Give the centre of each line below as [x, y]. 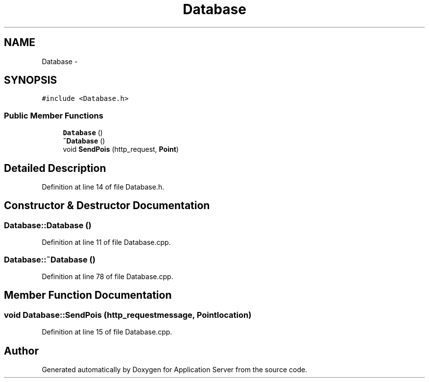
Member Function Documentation [88, 295]
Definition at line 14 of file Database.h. [103, 187]
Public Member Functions [54, 115]
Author [21, 351]
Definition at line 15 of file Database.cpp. [107, 332]
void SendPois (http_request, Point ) [121, 149]
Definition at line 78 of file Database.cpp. [107, 276]
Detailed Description [55, 168]
